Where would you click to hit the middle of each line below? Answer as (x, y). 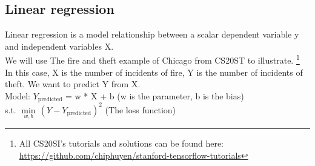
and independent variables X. (59, 46)
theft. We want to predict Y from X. (73, 84)
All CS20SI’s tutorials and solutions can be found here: (121, 143)
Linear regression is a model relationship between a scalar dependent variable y (152, 34)
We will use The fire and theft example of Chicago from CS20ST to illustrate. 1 (152, 59)
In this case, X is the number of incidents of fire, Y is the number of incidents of (154, 72)
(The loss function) (141, 109)
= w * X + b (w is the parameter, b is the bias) (155, 95)
